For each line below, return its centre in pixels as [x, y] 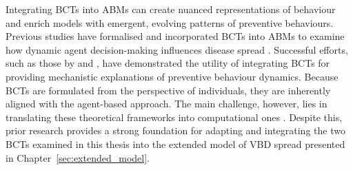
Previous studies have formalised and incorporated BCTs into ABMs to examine [175, 36]
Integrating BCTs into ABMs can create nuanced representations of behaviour [171, 9]
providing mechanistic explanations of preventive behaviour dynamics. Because [172, 76]
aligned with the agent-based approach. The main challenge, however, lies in [167, 104]
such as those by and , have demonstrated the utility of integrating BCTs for [168, 63]
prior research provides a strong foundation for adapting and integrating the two [175, 130]
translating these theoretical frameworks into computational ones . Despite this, [174, 117]
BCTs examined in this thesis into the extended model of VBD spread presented [175, 144]
